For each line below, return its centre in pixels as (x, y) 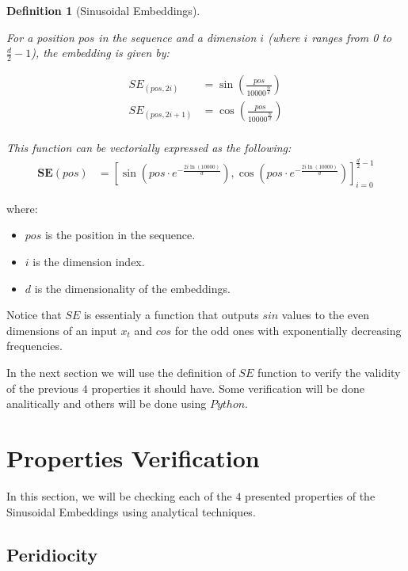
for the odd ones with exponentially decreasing (288, 330)
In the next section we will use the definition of (121, 373)
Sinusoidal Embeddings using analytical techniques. (131, 511)
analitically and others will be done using (107, 404)
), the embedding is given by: (100, 53)
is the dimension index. (89, 262)
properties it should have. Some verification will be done (228, 388)
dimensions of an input (62, 330)
